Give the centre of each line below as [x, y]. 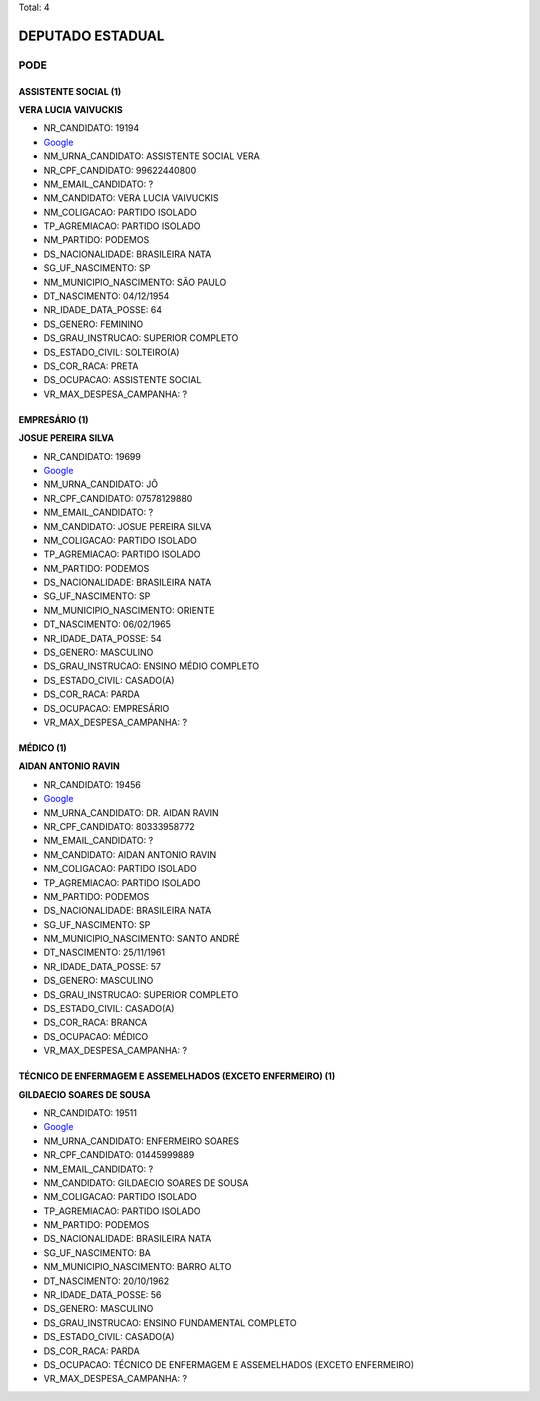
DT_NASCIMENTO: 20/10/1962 [106, 1281]
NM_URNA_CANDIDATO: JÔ [101, 484]
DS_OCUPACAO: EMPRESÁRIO [106, 708]
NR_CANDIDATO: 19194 [91, 128]
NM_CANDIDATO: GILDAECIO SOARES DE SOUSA [146, 1182]
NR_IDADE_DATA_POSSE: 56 [102, 1295]
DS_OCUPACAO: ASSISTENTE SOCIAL [122, 380]
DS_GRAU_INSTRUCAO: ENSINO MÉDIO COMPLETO [151, 666]
